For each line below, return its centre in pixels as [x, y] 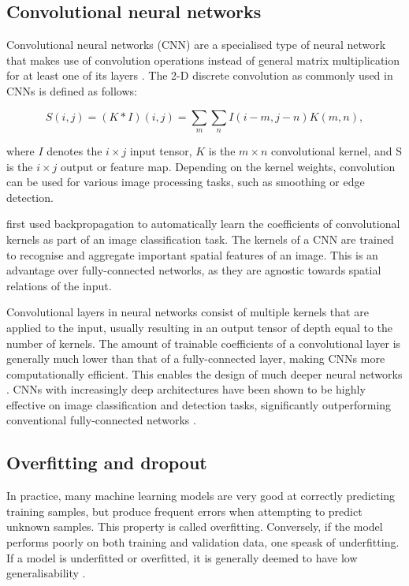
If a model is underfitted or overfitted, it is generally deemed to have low [182, 557]
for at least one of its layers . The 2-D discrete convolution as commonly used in [200, 75]
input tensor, [161, 150]
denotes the [74, 150]
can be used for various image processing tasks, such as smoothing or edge [186, 182]
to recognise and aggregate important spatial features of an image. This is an [192, 254]
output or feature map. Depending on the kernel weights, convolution [228, 166]
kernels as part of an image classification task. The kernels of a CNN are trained [200, 239]
